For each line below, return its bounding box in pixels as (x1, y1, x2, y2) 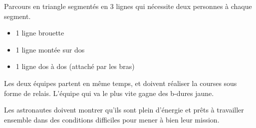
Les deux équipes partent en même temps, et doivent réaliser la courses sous (4, 77, 237, 88)
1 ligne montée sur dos (15, 44, 85, 54)
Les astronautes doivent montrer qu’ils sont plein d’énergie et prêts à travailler (4, 104, 244, 115)
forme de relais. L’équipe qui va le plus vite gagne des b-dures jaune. (4, 87, 214, 98)
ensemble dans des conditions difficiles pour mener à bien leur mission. (4, 114, 220, 124)
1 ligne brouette (15, 27, 64, 38)
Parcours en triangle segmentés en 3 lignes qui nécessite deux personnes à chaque (4, 1, 252, 11)
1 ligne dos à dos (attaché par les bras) (15, 61, 135, 71)
